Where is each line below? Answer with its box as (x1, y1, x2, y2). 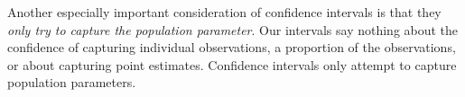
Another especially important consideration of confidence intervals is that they (7, 3, 442, 21)
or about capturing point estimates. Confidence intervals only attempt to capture (7, 55, 457, 74)
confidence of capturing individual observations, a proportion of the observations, (7, 38, 456, 57)
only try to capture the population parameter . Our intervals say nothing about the (7, 20, 459, 39)
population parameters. (7, 73, 136, 92)
